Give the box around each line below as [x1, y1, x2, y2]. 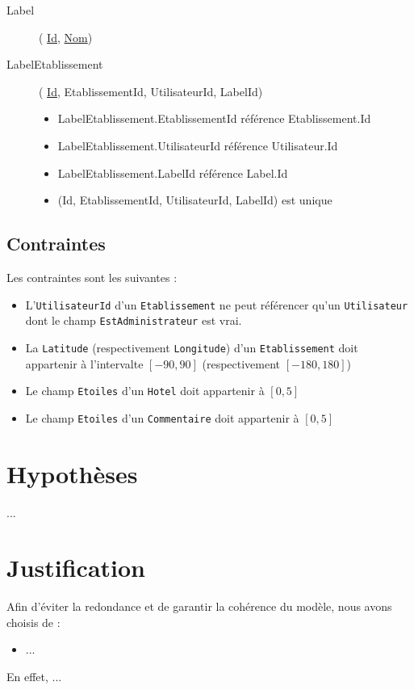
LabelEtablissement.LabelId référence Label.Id [57, 164, 288, 181]
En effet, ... [6, 668, 62, 685]
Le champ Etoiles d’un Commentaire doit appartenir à [25, 409, 299, 426]
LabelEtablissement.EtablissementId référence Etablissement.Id [57, 110, 371, 127]
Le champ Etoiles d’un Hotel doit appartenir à [25, 382, 265, 399]
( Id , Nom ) [39, 28, 93, 45]
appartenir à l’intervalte [25, 355, 144, 372]
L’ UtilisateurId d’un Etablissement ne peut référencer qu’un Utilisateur [25, 296, 408, 313]
